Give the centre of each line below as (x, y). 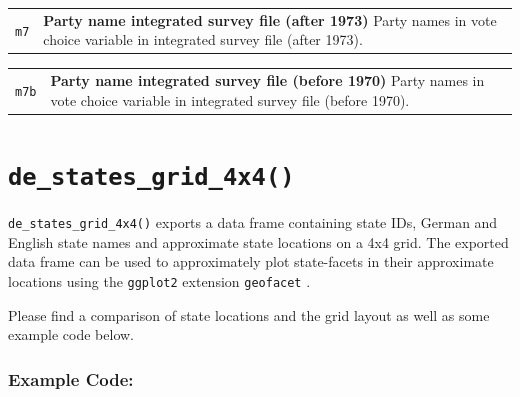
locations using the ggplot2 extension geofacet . (159, 280)
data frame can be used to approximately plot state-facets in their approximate (251, 261)
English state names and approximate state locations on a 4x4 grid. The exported (258, 241)
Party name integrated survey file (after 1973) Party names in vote (270, 19)
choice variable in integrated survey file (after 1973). (203, 39)
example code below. (71, 334)
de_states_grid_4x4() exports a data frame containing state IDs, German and (253, 222)
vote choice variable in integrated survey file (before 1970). (230, 99)
